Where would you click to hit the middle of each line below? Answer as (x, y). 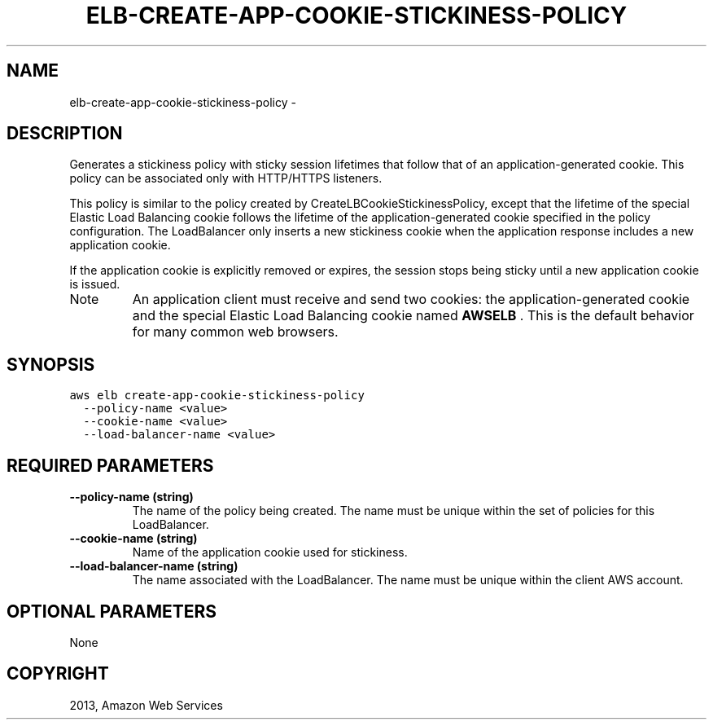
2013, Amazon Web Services (146, 705)
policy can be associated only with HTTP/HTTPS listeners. (226, 178)
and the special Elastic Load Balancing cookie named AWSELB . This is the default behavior (413, 316)
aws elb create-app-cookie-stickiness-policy (217, 396)
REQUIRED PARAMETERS (110, 465)
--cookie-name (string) (133, 539)
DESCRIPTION (65, 134)
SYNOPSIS (51, 364)
